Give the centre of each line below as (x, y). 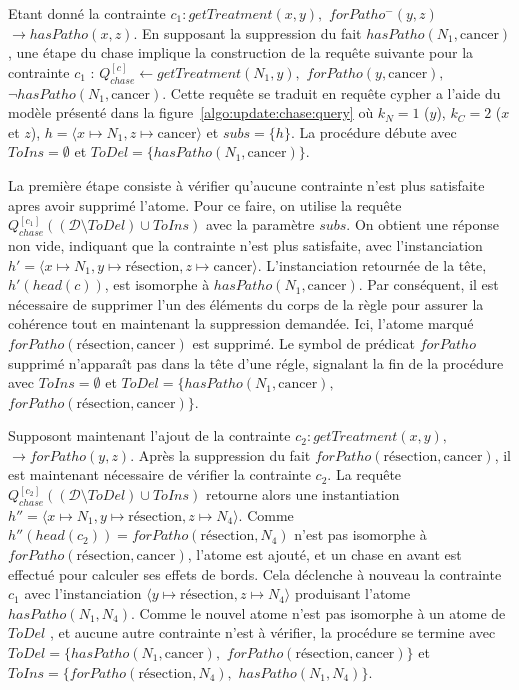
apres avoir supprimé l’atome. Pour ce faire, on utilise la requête (205, 204)
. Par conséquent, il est (428, 284)
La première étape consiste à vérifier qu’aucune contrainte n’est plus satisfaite (246, 184)
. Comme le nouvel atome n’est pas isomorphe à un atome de (318, 612)
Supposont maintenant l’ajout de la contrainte (149, 435)
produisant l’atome (352, 593)
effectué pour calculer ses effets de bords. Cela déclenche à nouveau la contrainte (255, 573)
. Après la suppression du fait (220, 454)
